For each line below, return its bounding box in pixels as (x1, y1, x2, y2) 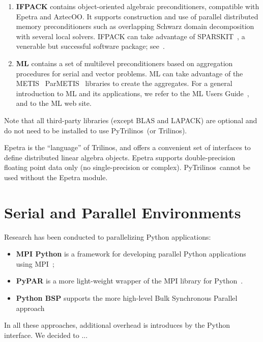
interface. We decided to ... (4, 329, 88, 340)
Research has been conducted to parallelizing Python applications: (4, 231, 211, 242)
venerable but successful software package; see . (16, 41, 165, 51)
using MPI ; (16, 258, 54, 269)
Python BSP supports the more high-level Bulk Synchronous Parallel (16, 293, 238, 303)
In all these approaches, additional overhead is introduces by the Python (4, 320, 230, 330)
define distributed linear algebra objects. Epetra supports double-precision (4, 152, 236, 162)
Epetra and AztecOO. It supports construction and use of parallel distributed (16, 11, 258, 21)
